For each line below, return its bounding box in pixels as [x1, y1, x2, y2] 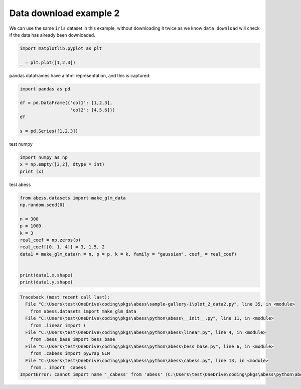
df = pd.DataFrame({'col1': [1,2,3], [20, 100, 113, 106]
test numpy [9, 141, 33, 147]
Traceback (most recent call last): [20, 295, 110, 300]
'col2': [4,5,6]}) [70, 107, 115, 113]
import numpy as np [20, 154, 68, 160]
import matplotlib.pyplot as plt [20, 45, 102, 51]
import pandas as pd [20, 86, 70, 91]
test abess [9, 181, 31, 187]
